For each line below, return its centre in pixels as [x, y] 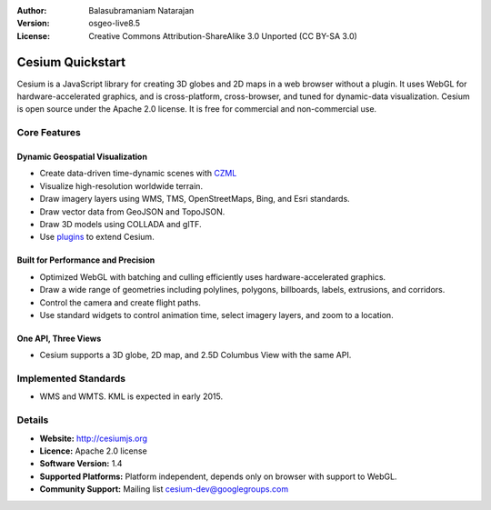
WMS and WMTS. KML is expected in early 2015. [131, 396]
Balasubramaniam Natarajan [141, 10]
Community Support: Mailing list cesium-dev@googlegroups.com [164, 489]
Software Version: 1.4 [81, 464]
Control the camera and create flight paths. [120, 302]
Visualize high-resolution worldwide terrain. [121, 185]
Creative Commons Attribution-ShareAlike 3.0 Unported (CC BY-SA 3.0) [223, 35]
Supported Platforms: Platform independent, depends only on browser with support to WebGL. [218, 476]
